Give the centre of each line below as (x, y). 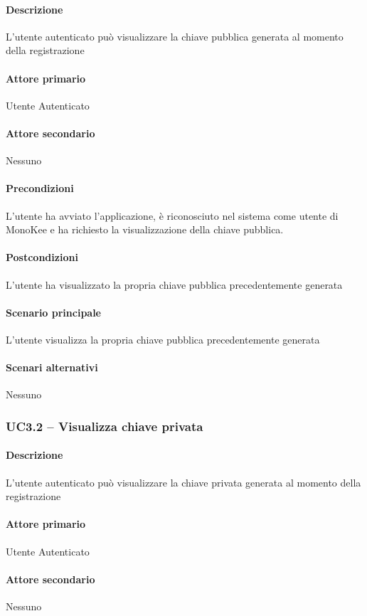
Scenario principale (53, 312)
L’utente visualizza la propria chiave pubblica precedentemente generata (163, 339)
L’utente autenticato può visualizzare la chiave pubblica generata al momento (175, 36)
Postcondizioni (42, 257)
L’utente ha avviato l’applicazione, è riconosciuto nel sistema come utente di (172, 215)
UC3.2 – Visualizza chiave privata (105, 426)
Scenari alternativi (52, 367)
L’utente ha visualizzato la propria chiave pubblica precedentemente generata (174, 284)
